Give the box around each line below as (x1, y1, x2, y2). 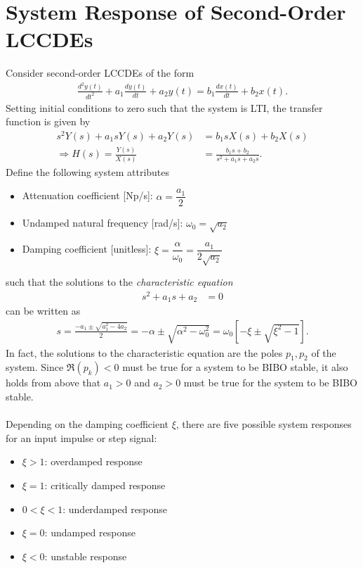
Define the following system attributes (6, 164, 170, 179)
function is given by (6, 114, 91, 129)
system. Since (6, 360, 64, 374)
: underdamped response (62, 501, 168, 516)
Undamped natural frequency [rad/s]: (22, 215, 183, 230)
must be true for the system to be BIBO (183, 375, 358, 390)
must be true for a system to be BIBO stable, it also (122, 360, 348, 374)
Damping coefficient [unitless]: (22, 241, 152, 256)
